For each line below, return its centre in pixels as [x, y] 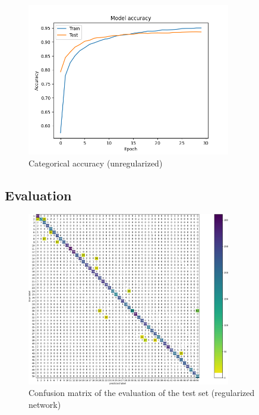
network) [45, 404]
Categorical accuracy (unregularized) [96, 163]
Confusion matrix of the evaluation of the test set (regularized [142, 393]
